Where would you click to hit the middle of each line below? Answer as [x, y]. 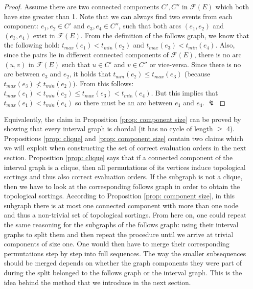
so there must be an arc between [124, 102]
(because [197, 74]
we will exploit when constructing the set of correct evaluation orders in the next [125, 148]
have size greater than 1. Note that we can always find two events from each [118, 16]
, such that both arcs [150, 26]
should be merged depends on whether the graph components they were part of [123, 263]
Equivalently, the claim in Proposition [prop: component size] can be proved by [123, 119]
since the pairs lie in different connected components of [86, 54]
